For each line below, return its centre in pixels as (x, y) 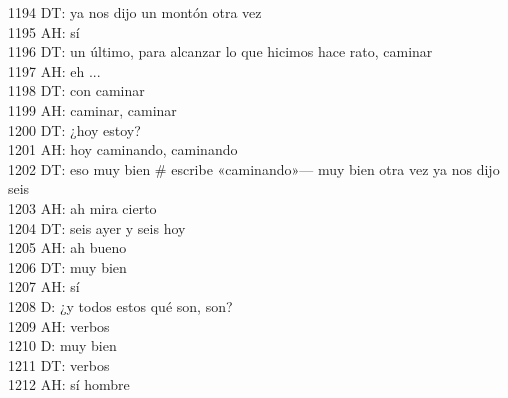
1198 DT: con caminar (76, 90)
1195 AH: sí (44, 31)
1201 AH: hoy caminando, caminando (123, 149)
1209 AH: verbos (59, 325)
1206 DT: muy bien (67, 266)
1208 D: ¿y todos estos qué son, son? (120, 305)
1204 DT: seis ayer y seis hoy (97, 227)
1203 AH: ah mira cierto (82, 207)
